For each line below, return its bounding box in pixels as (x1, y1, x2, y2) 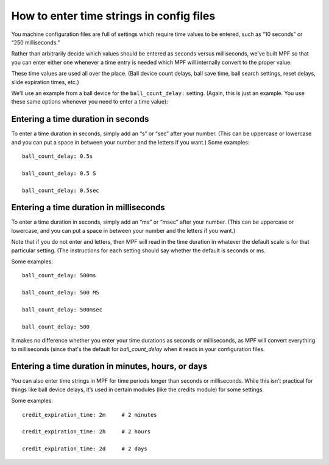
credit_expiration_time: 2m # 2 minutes (22, 411, 158, 418)
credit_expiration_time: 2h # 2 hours (22, 428, 151, 435)
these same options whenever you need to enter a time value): (11, 98, 169, 105)
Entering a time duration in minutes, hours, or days (11, 361, 208, 372)
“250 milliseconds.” (11, 38, 60, 46)
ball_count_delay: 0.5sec (22, 186, 100, 194)
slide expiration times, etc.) (11, 78, 79, 85)
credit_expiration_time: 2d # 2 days (22, 445, 147, 452)
